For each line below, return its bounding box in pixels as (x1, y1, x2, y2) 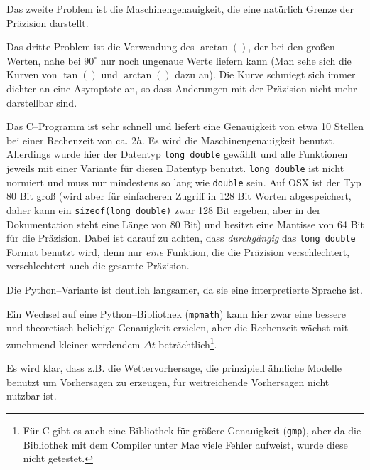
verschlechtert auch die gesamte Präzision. (6, 258, 190, 273)
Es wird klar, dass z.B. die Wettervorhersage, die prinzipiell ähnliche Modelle (6, 360, 342, 375)
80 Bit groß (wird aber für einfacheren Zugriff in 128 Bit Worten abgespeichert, (6, 188, 352, 203)
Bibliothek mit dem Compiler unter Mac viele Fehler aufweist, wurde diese (23, 437, 348, 452)
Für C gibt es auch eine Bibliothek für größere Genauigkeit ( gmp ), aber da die (23, 422, 361, 437)
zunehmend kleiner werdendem (6, 336, 141, 351)
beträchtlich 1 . (158, 334, 217, 351)
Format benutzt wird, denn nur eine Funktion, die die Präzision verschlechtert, (6, 244, 350, 259)
